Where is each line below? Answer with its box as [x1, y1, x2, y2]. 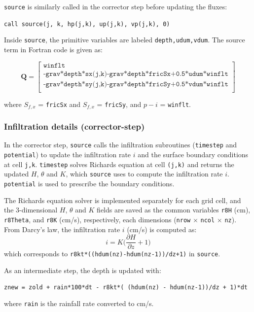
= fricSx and [38, 99, 81, 109]
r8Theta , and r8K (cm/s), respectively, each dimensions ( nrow [4, 214, 191, 224]
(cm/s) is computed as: [127, 224, 197, 234]
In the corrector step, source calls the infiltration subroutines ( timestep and [4, 139, 237, 150]
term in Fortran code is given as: [4, 44, 103, 54]
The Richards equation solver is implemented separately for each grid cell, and [4, 195, 241, 205]
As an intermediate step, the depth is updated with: [4, 265, 161, 275]
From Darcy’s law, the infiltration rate [4, 224, 120, 234]
